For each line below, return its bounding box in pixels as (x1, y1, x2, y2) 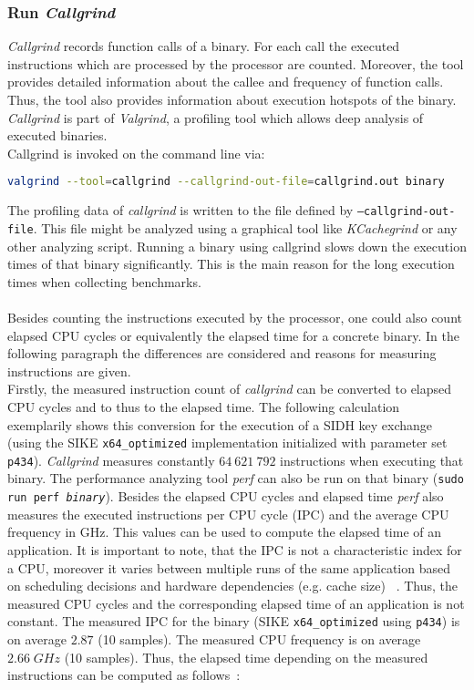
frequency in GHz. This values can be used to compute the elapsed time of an (7, 522, 442, 541)
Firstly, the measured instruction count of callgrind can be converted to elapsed (7, 379, 452, 398)
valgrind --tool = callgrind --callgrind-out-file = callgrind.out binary (7, 175, 445, 189)
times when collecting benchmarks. (7, 272, 201, 291)
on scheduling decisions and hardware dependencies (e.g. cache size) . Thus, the (7, 576, 459, 595)
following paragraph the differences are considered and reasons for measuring (7, 344, 437, 363)
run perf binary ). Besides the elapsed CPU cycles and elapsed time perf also (7, 487, 444, 506)
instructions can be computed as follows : (7, 665, 241, 685)
